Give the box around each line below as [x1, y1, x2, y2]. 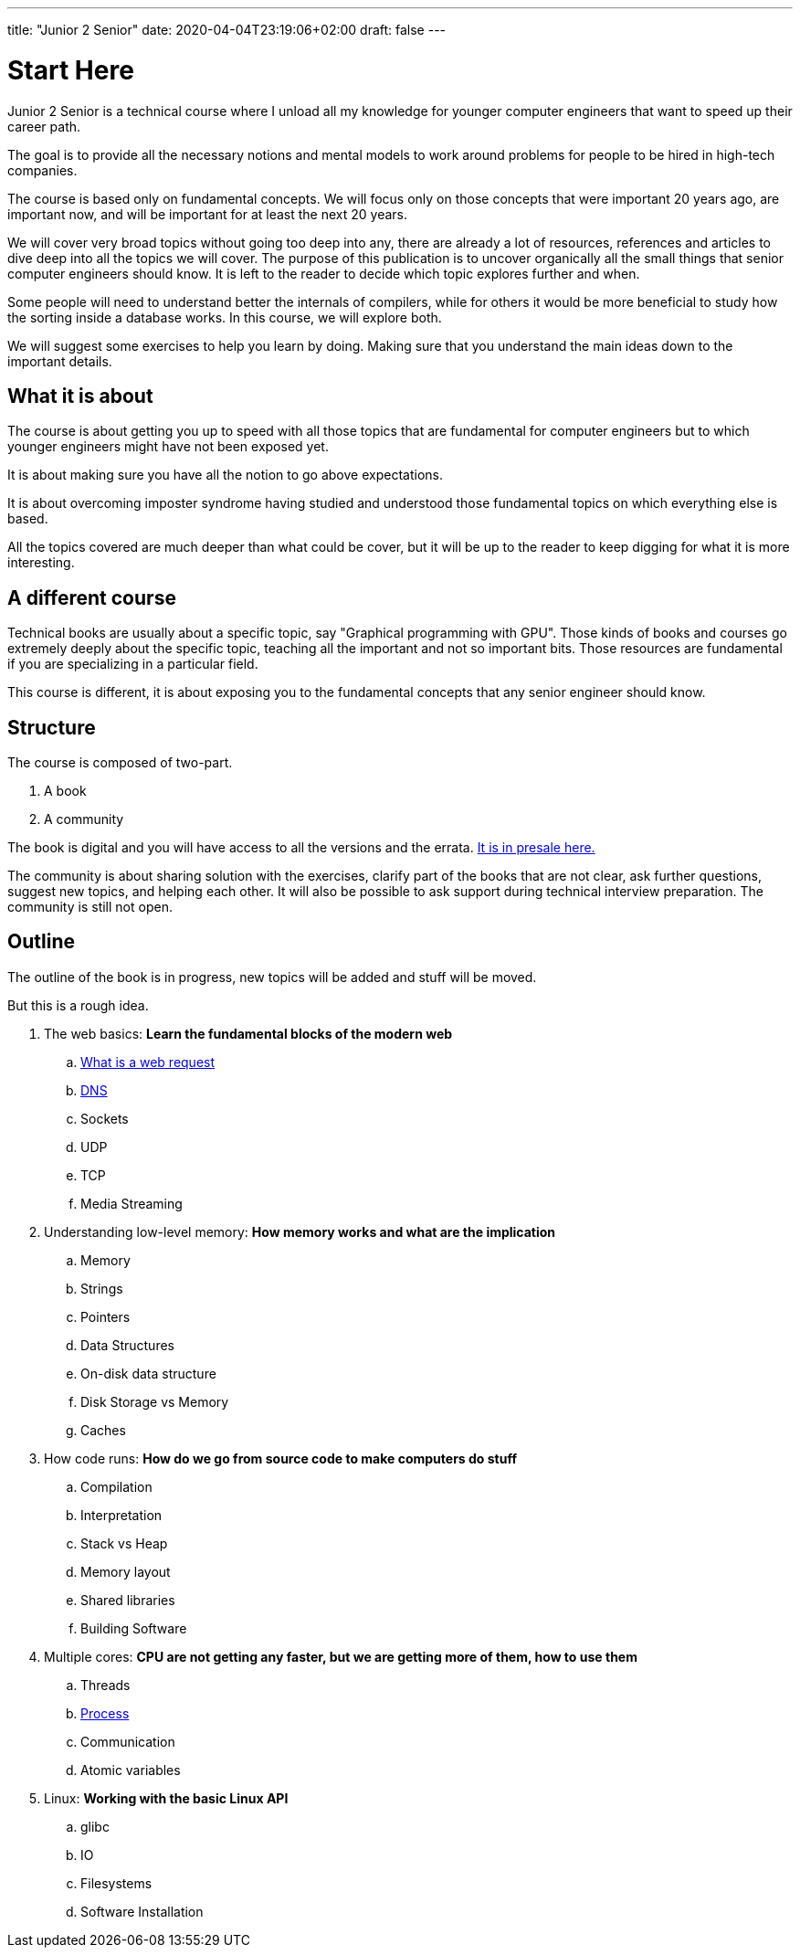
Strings [80, 1280, 123, 1296]
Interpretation [80, 1506, 163, 1523]
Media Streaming [80, 1195, 183, 1211]
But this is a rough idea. [7, 997, 149, 1013]
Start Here [7, 54, 134, 86]
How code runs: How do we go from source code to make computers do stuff [44, 1450, 517, 1466]
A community [44, 811, 124, 828]
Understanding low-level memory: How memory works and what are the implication [44, 1223, 556, 1240]
